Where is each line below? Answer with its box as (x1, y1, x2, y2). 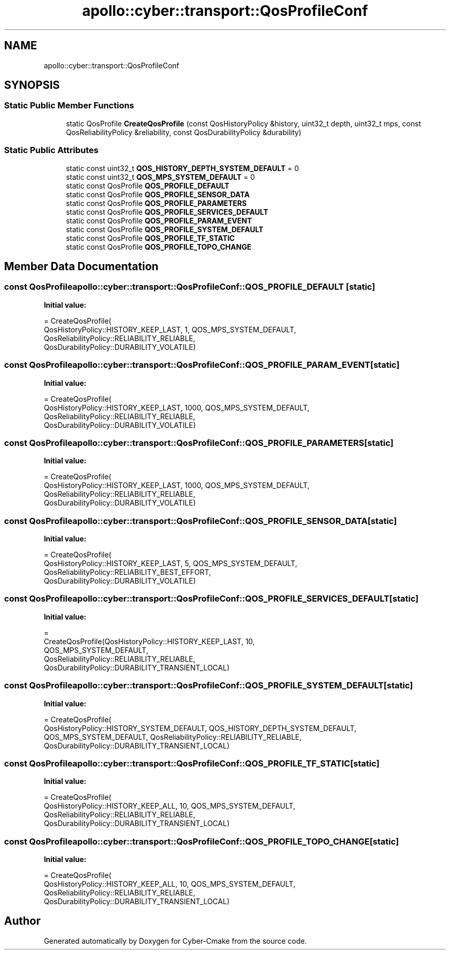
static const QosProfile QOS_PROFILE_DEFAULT (66, 181, 230, 190)
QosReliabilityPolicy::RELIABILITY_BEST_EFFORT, (44, 568, 211, 577)
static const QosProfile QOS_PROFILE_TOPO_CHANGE (66, 242, 252, 251)
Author (4, 914, 41, 928)
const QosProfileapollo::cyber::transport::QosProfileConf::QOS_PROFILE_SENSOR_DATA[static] (4, 515, 397, 526)
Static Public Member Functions (4, 100, 135, 111)
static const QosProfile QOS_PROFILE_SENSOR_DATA (66, 190, 250, 199)
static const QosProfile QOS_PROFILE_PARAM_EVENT (66, 216, 252, 225)
